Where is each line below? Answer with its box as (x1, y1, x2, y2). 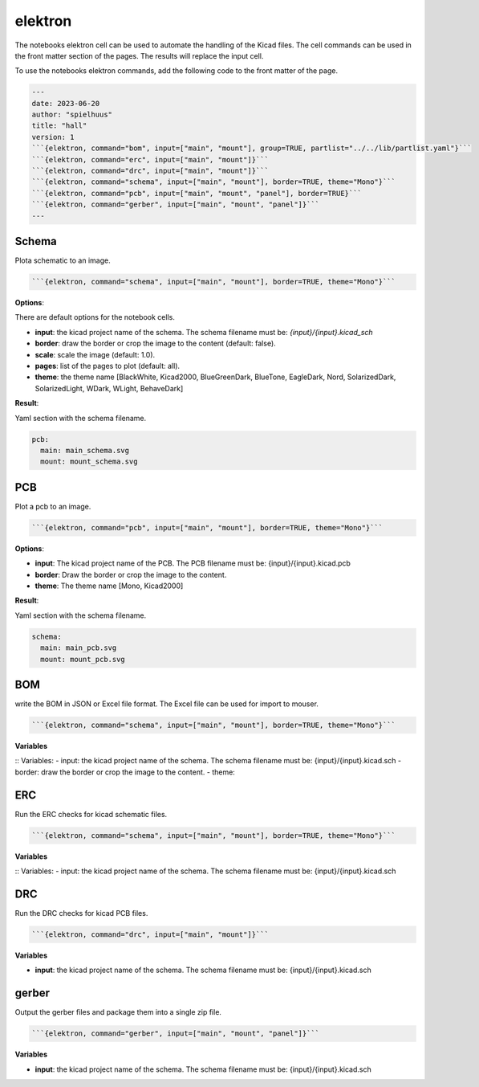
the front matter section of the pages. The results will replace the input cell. (14, 51, 264, 60)
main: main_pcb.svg (40, 644, 117, 652)
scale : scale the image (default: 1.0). (35, 349, 156, 359)
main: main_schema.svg (40, 446, 130, 455)
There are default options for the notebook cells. (14, 313, 176, 322)
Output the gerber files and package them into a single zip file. (14, 1007, 222, 1017)
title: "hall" (31, 121, 87, 130)
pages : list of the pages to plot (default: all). (35, 362, 181, 371)
